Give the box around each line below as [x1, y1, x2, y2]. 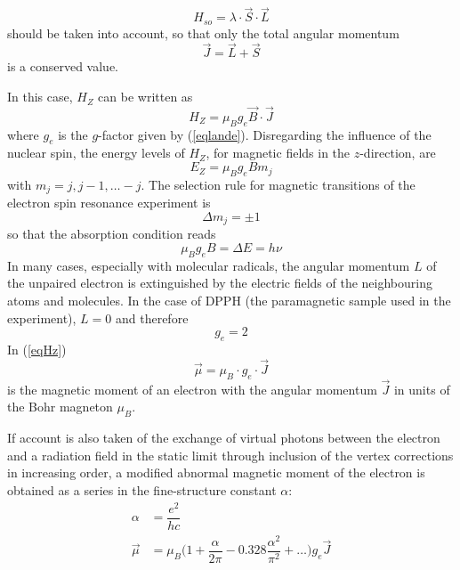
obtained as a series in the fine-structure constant [7, 480, 277, 499]
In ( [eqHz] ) [7, 339, 67, 358]
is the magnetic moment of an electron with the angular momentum [7, 379, 377, 398]
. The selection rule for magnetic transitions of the [141, 175, 416, 193]
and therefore [115, 308, 189, 327]
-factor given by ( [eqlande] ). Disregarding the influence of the [98, 125, 432, 143]
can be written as [98, 87, 193, 106]
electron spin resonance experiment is [7, 193, 211, 212]
